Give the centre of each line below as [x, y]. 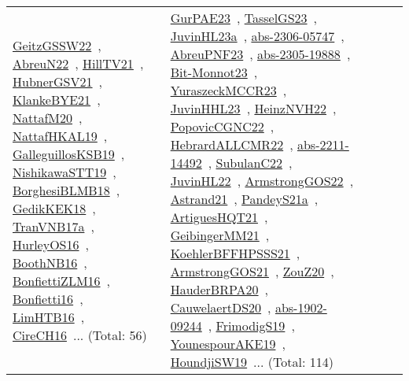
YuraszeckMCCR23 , [228, 90]
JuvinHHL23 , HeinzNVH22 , [253, 108]
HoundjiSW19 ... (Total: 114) [252, 362]
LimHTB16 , [49, 316]
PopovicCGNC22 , [222, 126]
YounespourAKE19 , [228, 344]
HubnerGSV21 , [57, 81]
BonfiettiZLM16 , [62, 280]
